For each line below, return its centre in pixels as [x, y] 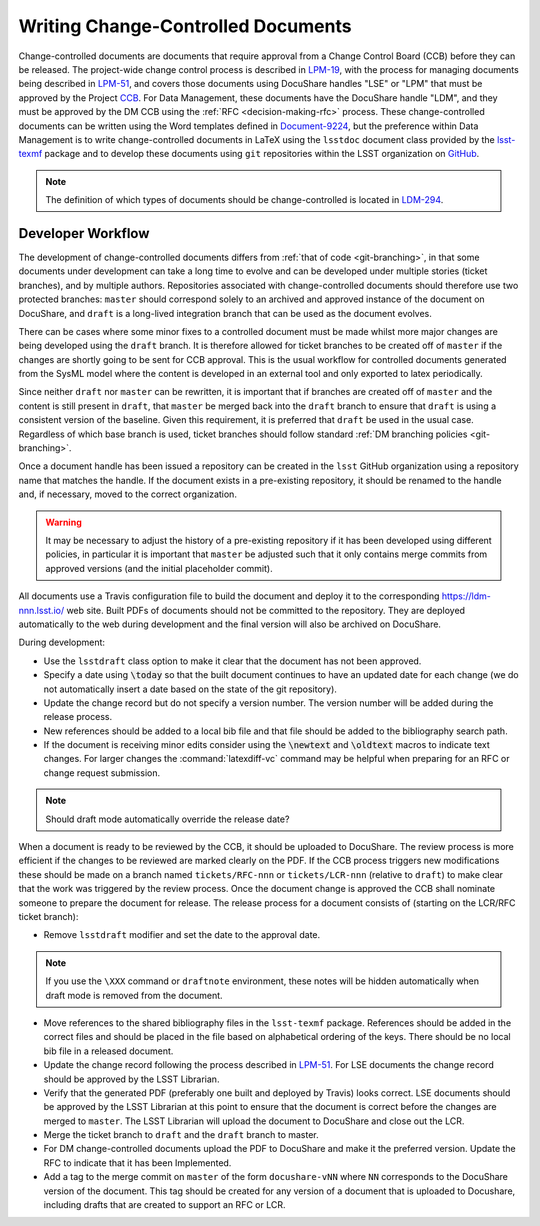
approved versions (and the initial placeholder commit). [159, 568]
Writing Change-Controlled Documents [185, 26]
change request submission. [101, 772]
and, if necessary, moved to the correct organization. [127, 494]
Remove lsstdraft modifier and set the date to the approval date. [182, 935]
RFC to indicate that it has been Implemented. [137, 1162]
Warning [63, 522]
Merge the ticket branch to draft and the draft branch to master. [181, 1135]
